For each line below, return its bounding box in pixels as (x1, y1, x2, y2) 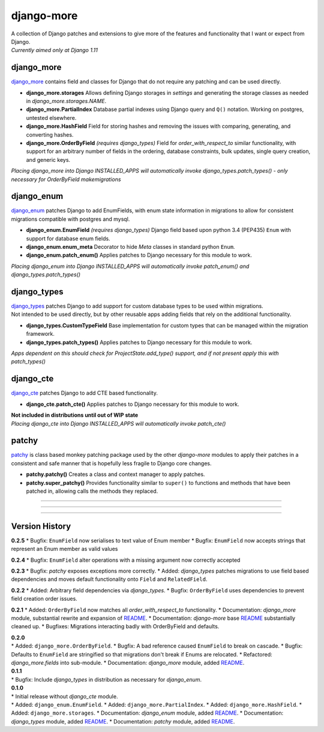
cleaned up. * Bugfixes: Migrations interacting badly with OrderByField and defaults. (11, 623, 220, 630)
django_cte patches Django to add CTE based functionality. (11, 390, 158, 397)
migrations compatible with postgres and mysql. (11, 215, 130, 222)
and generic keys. (26, 156, 71, 163)
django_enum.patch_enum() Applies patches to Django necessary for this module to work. (26, 252, 252, 259)
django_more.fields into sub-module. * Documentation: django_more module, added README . (11, 659, 245, 666)
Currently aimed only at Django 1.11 (11, 47, 98, 54)
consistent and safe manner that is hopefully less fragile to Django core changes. (11, 459, 212, 467)
